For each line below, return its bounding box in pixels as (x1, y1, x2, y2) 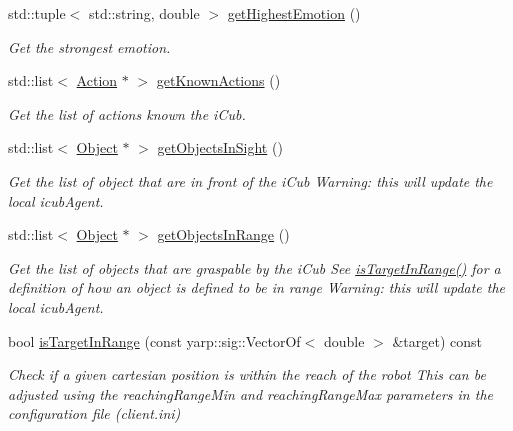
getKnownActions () (156, 70, 281, 91)
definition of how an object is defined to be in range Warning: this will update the (8, 277, 506, 298)
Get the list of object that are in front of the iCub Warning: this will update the (8, 170, 493, 191)
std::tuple (8, 3, 66, 23)
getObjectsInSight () (157, 137, 283, 158)
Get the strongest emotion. (8, 36, 171, 57)
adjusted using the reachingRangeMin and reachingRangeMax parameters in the (8, 383, 493, 404)
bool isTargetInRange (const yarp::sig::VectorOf (8, 330, 301, 351)
